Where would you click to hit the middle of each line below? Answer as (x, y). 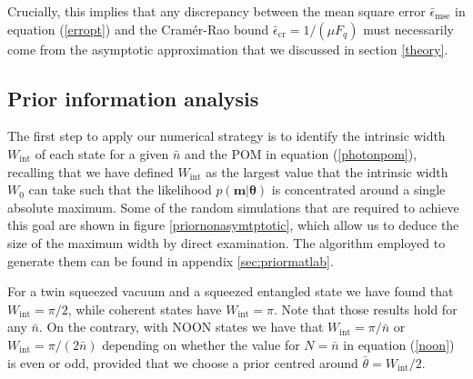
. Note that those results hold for (365, 309)
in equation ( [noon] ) (399, 344)
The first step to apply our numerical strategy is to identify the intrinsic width (226, 136)
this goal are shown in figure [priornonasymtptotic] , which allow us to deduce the (233, 225)
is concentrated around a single (358, 189)
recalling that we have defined (91, 171)
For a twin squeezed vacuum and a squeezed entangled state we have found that (231, 291)
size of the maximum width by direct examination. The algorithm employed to (226, 242)
